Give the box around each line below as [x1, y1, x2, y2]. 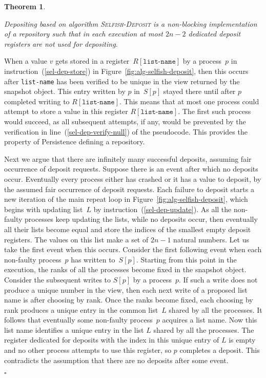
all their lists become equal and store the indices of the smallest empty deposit [4, 223, 251, 234]
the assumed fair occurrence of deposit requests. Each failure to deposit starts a [4, 183, 254, 194]
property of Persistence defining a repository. [4, 136, 145, 147]
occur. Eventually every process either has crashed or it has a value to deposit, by [4, 173, 261, 184]
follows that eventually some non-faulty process [4, 314, 153, 325]
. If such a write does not [178, 274, 258, 285]
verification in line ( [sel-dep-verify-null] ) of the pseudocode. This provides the [4, 126, 248, 137]
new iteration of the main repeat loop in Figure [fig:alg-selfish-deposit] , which [4, 194, 248, 204]
